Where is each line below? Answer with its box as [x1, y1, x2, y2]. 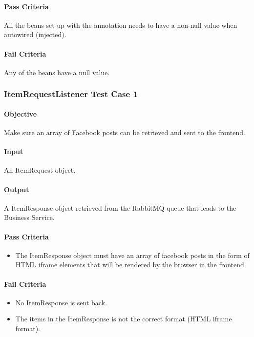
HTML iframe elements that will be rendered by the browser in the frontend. [15, 259, 246, 270]
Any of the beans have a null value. [4, 67, 110, 77]
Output [4, 184, 29, 194]
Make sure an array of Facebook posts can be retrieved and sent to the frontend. [4, 127, 245, 138]
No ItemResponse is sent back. [15, 297, 107, 307]
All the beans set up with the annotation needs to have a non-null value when [4, 20, 237, 30]
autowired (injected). [4, 29, 66, 40]
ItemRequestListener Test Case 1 [4, 88, 138, 100]
